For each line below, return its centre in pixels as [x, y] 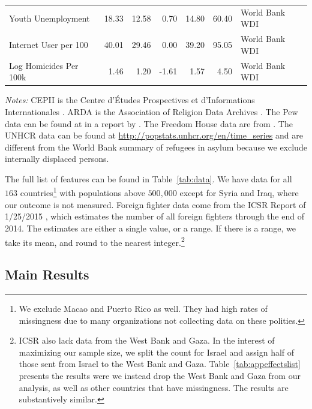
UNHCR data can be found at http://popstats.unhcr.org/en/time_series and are [154, 135]
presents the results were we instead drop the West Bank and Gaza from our [160, 375]
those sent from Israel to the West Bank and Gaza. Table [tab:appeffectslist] [160, 364]
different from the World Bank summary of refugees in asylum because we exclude [156, 147]
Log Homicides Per [44, 65]
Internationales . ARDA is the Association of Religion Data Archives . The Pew [151, 111]
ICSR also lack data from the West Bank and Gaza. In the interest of [147, 340]
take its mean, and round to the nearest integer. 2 [95, 241]
